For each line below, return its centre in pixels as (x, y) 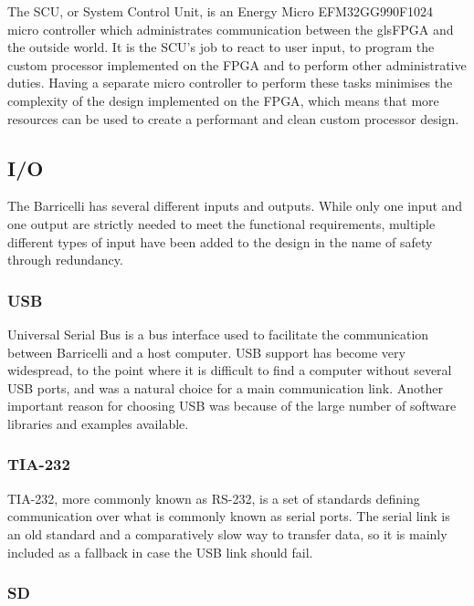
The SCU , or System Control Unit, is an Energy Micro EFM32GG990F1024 (221, 11)
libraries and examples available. (98, 423)
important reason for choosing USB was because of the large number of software (232, 406)
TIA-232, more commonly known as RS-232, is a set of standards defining (214, 498)
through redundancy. (65, 260)
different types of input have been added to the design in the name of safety (220, 241)
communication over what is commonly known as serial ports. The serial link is (229, 516)
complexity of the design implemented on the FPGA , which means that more (223, 100)
